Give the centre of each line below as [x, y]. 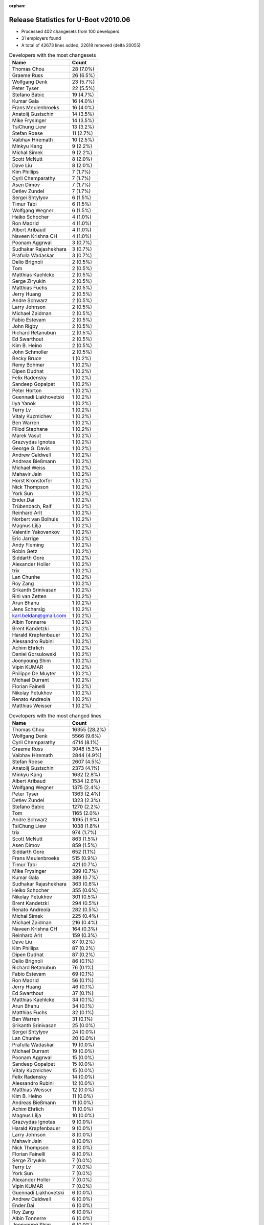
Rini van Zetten [29, 596]
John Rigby [25, 326]
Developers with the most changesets [53, 55]
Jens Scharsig [28, 609]
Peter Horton [27, 391]
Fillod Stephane [30, 429]
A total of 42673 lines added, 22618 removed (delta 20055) [81, 45]
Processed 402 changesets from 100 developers [70, 31]
